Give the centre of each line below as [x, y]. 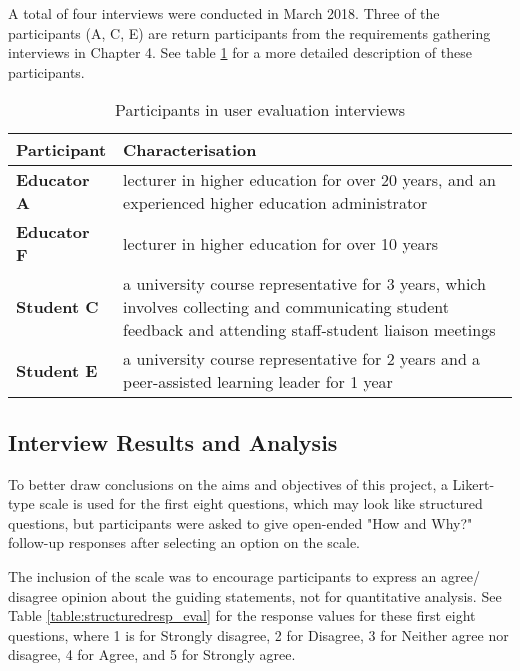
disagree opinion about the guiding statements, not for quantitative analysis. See [255, 595]
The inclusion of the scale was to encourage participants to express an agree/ [244, 575]
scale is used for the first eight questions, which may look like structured [261, 503]
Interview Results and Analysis [173, 441]
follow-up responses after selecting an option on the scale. [184, 542]
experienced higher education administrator [275, 203]
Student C [57, 307]
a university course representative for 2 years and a [302, 359]
